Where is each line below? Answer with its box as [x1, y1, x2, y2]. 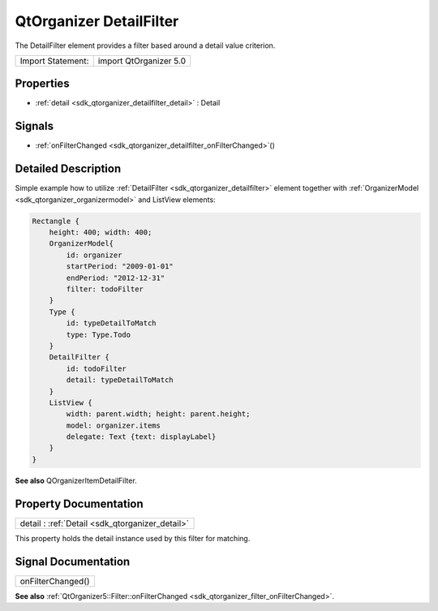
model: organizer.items [66, 420, 161, 430]
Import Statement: [19, 55, 89, 67]
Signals [15, 119, 54, 133]
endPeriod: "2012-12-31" [66, 273, 165, 282]
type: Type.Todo [66, 329, 131, 339]
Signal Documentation [15, 554, 131, 568]
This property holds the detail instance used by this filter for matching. [15, 533, 251, 543]
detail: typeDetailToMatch [66, 376, 174, 385]
